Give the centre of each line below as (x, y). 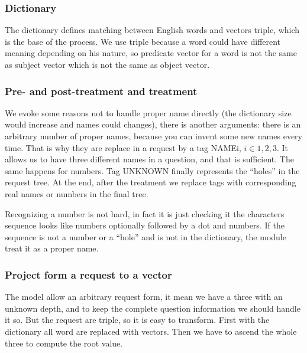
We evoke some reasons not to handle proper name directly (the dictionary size (148, 112)
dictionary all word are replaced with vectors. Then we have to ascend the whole (151, 331)
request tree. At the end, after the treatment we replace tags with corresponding (151, 182)
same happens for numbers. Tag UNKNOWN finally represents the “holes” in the (152, 170)
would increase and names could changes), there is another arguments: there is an (153, 124)
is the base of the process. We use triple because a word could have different (143, 41)
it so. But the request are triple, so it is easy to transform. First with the (137, 320)
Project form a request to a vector (88, 274)
